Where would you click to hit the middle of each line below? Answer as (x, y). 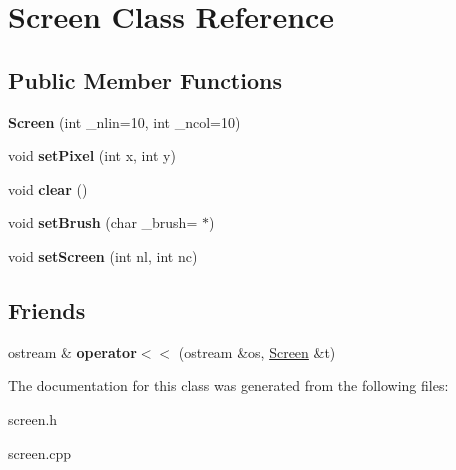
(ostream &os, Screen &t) (257, 351)
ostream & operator (72, 351)
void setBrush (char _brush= (103, 222)
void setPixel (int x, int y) (92, 155)
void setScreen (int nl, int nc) (103, 255)
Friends (47, 309)
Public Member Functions (145, 79)
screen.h (33, 418)
